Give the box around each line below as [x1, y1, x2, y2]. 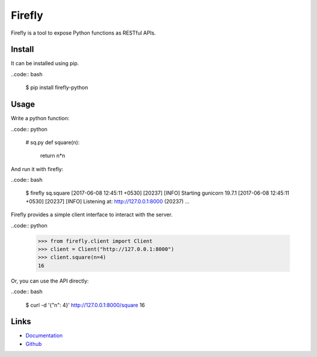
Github [25, 340, 42, 347]
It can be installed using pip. [11, 60, 79, 67]
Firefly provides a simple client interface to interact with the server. [11, 211, 173, 218]
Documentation [25, 332, 63, 339]
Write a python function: [11, 115, 70, 122]
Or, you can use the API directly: [11, 277, 89, 284]
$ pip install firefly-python [25, 84, 88, 91]
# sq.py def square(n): [25, 138, 80, 146]
